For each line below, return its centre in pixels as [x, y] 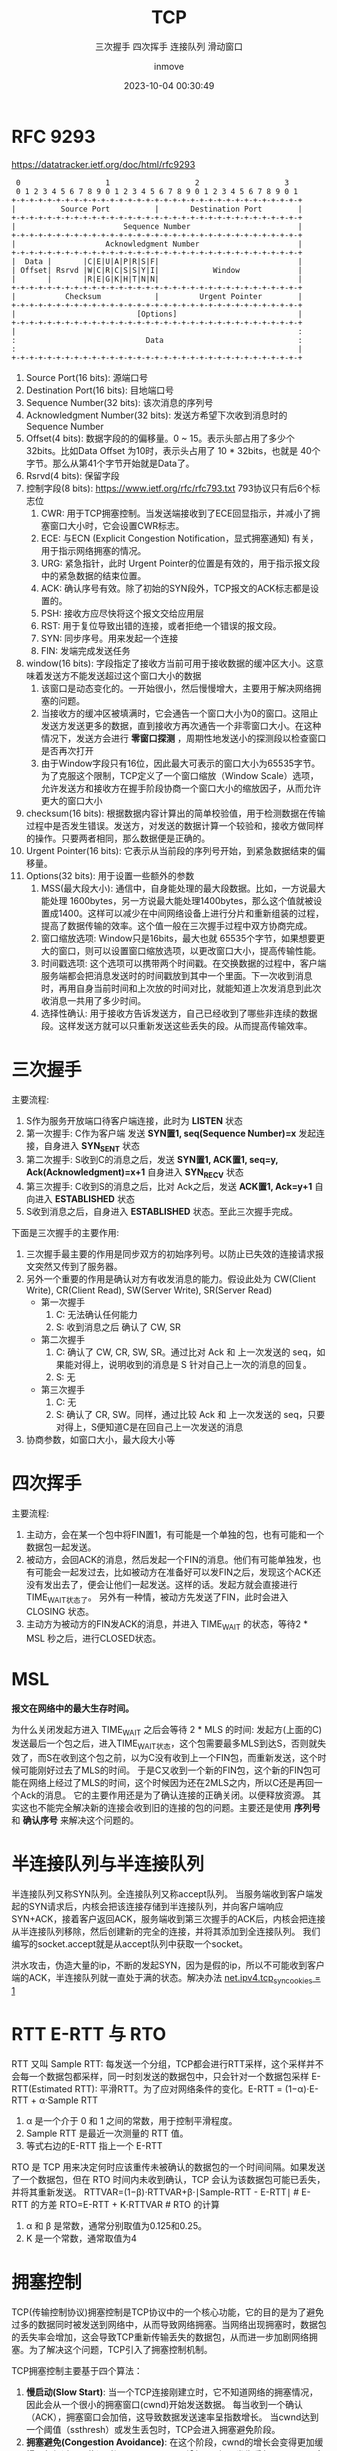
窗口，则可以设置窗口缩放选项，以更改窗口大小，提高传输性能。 [190, 950]
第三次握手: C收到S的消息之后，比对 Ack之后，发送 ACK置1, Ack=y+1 [169, 1187]
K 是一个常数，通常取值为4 [81, 2238]
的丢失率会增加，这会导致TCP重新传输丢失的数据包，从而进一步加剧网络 [160, 2337]
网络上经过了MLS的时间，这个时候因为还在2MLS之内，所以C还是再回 [171, 1783]
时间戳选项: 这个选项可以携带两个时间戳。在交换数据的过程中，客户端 [183, 963]
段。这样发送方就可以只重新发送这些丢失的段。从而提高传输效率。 [176, 1025]
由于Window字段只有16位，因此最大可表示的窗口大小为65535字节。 [180, 763]
